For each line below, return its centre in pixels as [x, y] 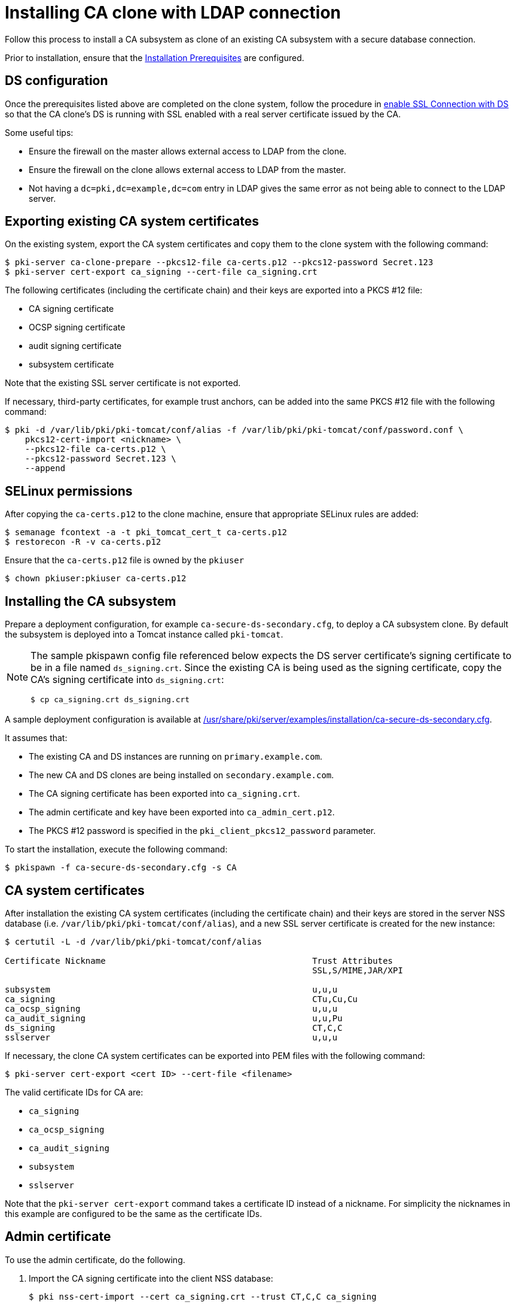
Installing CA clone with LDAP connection [173, 13]
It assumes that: [36, 738]
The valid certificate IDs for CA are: [74, 1092]
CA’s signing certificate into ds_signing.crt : [127, 680]
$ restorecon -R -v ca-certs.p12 [83, 542]
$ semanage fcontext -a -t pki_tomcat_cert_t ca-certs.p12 [146, 532]
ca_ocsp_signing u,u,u [171, 1008]
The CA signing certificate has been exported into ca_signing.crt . [164, 794]
